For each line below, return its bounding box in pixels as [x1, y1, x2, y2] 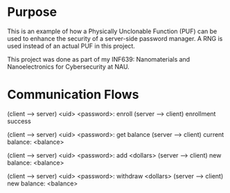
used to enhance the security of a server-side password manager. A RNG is [7, 34, 223, 42]
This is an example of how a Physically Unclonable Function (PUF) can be [7, 27, 218, 35]
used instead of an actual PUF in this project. [7, 42, 135, 50]
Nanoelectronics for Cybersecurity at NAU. [7, 62, 130, 71]
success [7, 117, 31, 125]
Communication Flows [7, 87, 139, 102]
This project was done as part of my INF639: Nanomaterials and [7, 55, 191, 63]
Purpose [7, 4, 57, 20]
